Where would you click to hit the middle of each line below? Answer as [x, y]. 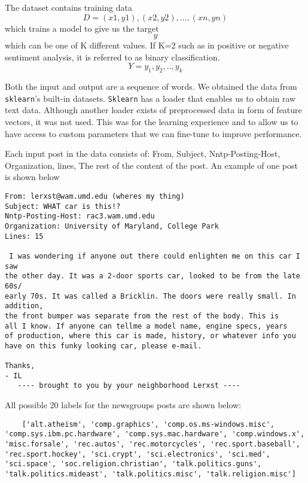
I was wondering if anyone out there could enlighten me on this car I [155, 256]
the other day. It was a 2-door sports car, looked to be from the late [153, 276]
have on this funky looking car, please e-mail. [103, 346]
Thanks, [20, 366]
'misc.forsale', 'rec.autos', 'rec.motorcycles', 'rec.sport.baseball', [153, 444]
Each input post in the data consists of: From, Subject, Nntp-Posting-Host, [143, 154]
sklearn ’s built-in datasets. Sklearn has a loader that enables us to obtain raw [150, 98]
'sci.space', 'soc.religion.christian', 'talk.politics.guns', [133, 464]
